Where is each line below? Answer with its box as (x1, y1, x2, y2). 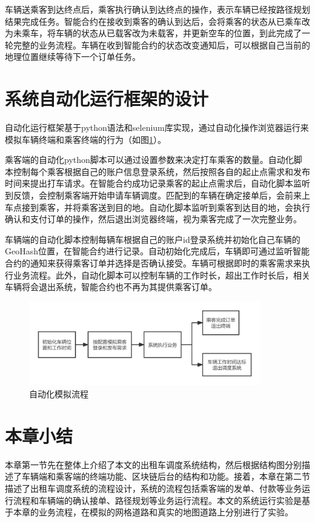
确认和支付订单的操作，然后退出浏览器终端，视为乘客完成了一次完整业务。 (5, 213, 302, 225)
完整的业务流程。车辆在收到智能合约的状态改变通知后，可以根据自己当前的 (13, 38, 310, 51)
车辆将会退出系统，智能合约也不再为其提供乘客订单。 (5, 280, 217, 293)
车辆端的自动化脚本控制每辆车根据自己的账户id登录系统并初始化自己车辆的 (5, 233, 300, 245)
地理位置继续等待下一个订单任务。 (5, 50, 141, 63)
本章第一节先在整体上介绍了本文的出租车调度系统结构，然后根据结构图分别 (5, 458, 302, 471)
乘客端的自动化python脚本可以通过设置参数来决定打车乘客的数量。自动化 (5, 153, 294, 166)
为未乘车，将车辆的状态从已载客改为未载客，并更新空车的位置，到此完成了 (5, 27, 302, 39)
